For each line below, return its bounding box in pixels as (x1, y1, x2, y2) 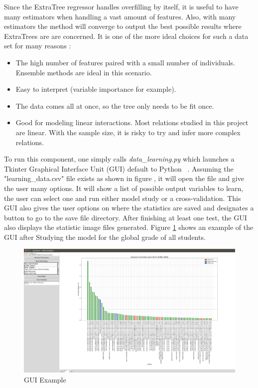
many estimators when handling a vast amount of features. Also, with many (4, 11, 236, 21)
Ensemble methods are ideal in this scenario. (15, 67, 152, 77)
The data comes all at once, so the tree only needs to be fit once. (15, 100, 214, 111)
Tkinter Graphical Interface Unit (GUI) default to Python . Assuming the (4, 163, 234, 174)
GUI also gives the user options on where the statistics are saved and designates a (4, 202, 254, 213)
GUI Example (24, 375, 66, 385)
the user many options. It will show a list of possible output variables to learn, (4, 183, 244, 193)
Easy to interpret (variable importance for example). (15, 84, 176, 94)
